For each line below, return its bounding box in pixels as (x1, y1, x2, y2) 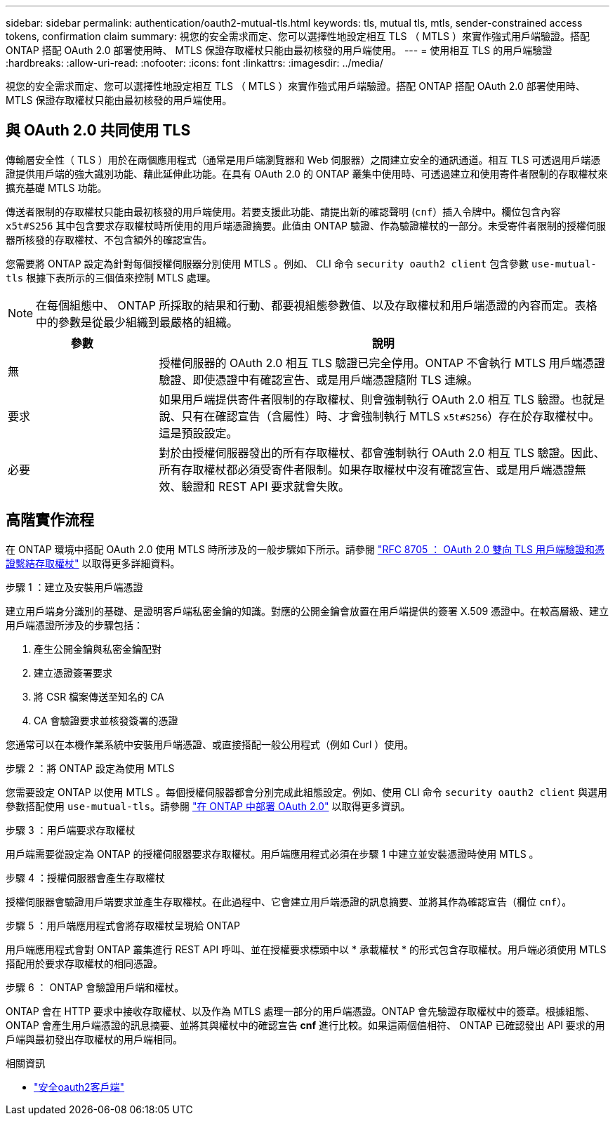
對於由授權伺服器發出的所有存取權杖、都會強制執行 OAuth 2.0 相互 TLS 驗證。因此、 (159, 445, 605, 460)
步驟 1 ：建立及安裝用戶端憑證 (6, 581, 143, 593)
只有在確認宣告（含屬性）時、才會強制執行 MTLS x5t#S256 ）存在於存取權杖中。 (181, 409, 600, 423)
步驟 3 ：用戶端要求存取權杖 (6, 823, 135, 836)
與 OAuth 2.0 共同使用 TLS (6, 121, 191, 140)
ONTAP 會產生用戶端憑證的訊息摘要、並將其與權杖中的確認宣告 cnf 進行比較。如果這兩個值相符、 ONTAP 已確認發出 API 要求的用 (6, 1019, 605, 1031)
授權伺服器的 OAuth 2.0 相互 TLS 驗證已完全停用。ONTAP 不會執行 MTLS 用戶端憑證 (159, 355, 605, 370)
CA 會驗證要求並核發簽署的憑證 (34, 714, 178, 727)
